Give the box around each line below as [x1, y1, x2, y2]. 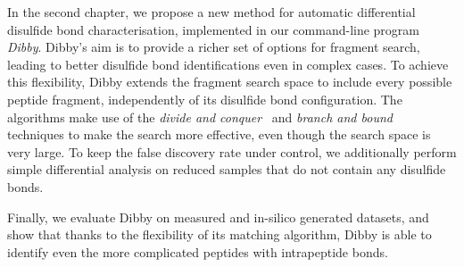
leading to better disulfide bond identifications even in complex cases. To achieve [7, 54, 449, 73]
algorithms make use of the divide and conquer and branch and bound [7, 107, 393, 126]
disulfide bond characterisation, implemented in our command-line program [7, 20, 419, 38]
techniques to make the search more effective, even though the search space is [7, 125, 431, 144]
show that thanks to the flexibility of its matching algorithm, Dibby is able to [7, 225, 432, 244]
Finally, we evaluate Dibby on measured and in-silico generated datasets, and [7, 207, 429, 226]
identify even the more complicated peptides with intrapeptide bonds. [7, 242, 388, 261]
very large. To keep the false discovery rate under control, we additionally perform [7, 142, 457, 161]
